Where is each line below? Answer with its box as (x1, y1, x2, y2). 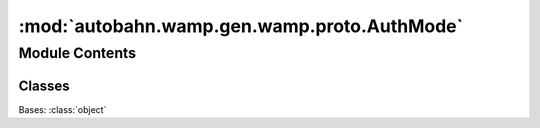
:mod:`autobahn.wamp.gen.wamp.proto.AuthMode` (18, 15, 464, 37)
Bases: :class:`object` (18, 103, 107, 115)
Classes (18, 77, 70, 94)
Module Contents (18, 44, 137, 62)
